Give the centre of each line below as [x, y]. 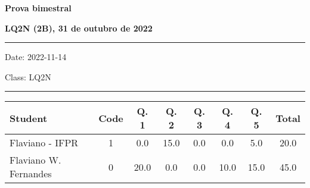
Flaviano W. [35, 160]
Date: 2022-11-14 [36, 57]
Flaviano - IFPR [44, 143]
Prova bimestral [38, 8]
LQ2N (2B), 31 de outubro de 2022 [79, 28]
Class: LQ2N [28, 76]
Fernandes [31, 174]
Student [29, 118]
